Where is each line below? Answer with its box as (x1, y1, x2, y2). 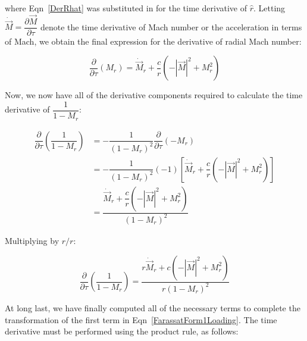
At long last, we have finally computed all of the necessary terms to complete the (5, 301, 300, 314)
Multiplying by (5, 234, 59, 246)
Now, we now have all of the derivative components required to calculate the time (5, 89, 303, 101)
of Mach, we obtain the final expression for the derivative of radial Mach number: (5, 35, 302, 47)
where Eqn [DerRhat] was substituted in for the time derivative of (5, 2, 247, 14)
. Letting (253, 2, 286, 14)
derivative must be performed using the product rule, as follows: (5, 325, 239, 337)
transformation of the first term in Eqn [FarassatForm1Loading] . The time (5, 313, 277, 326)
